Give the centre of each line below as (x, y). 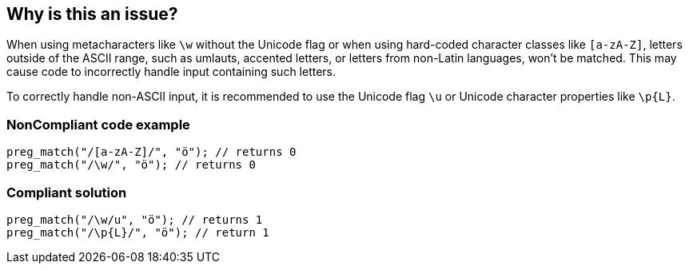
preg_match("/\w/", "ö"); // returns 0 (131, 165)
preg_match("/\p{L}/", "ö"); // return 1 (138, 232)
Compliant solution (67, 192)
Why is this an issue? (92, 14)
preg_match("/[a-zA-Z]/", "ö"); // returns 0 (151, 152)
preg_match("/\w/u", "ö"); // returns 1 (135, 219)
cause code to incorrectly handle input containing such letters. (171, 72)
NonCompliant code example (98, 124)
